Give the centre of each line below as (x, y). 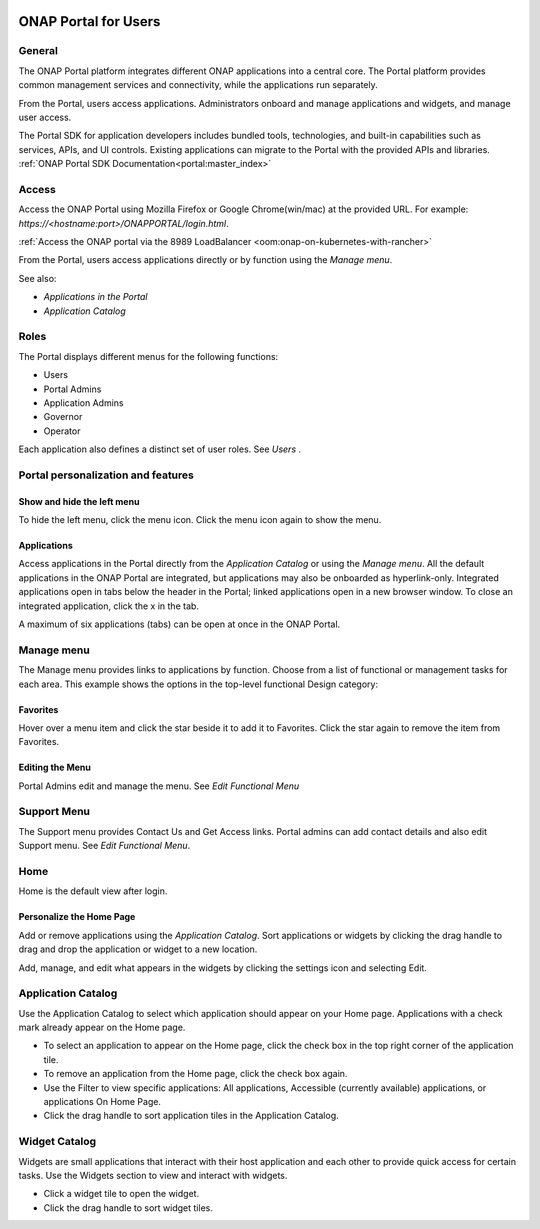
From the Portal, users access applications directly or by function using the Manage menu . (205, 260)
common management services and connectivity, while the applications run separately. (198, 85)
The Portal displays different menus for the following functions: (148, 356)
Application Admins (83, 402)
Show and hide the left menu (79, 501)
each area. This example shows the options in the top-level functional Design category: (198, 684)
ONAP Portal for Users (89, 21)
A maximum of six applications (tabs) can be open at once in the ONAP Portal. (179, 624)
